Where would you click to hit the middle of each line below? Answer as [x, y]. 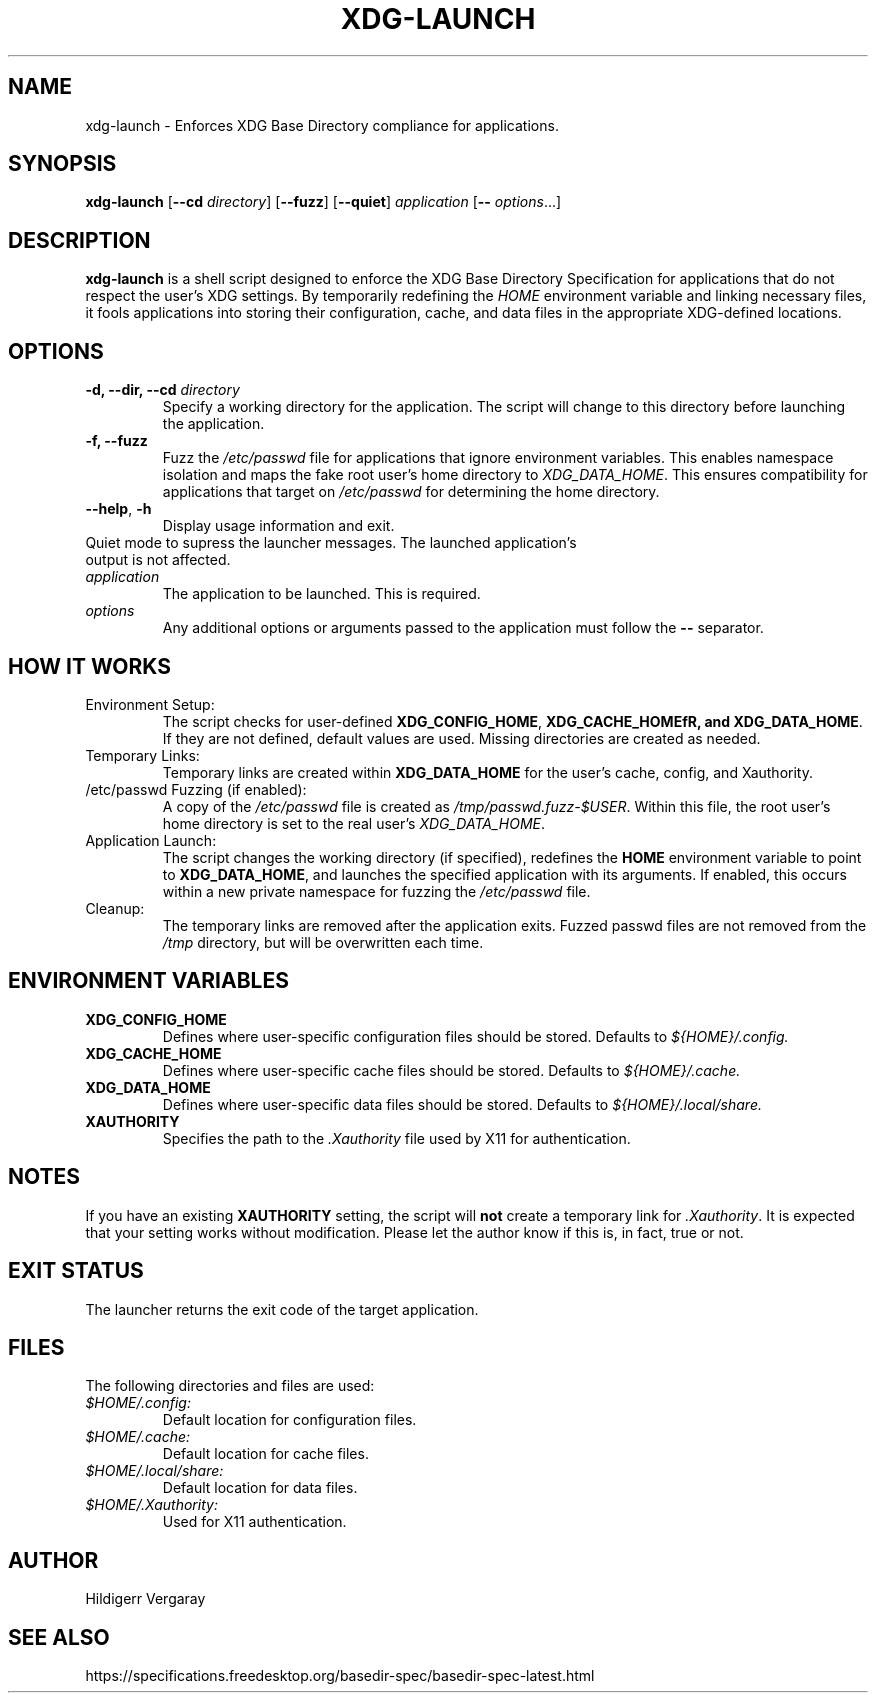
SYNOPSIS [62, 164]
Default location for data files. [260, 1488]
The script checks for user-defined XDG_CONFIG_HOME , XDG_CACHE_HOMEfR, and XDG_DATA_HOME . [512, 721]
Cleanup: [115, 908]
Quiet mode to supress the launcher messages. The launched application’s [331, 543]
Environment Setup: [150, 704]
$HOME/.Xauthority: [151, 1505]
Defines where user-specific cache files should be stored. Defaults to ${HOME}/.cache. [451, 1070]
